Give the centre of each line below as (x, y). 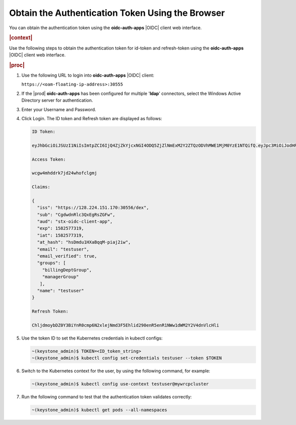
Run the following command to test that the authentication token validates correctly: (107, 397)
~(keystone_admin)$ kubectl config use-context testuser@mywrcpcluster (120, 384)
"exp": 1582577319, (61, 228)
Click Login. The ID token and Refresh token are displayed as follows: (92, 118)
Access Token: (49, 159)
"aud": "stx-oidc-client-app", (75, 222)
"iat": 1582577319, (61, 235)
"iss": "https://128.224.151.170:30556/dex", (93, 208)
